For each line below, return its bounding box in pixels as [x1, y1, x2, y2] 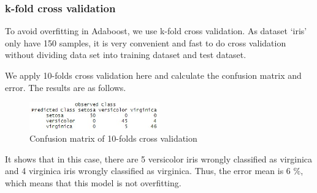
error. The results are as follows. [5, 81, 126, 93]
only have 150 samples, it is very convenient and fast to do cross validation [5, 36, 286, 49]
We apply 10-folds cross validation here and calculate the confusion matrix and [5, 69, 302, 81]
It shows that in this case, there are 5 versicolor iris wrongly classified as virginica [5, 152, 313, 165]
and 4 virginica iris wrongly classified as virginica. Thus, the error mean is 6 [5, 164, 291, 177]
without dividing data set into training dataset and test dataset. [5, 48, 246, 61]
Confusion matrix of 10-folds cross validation [29, 132, 197, 145]
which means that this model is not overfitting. [5, 177, 181, 189]
